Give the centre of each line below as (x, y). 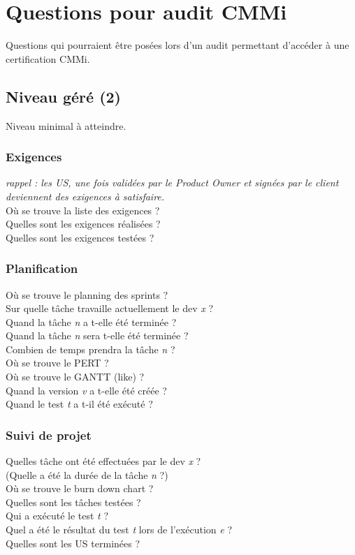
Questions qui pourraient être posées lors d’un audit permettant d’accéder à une (177, 45)
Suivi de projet (49, 435)
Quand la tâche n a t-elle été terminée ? (91, 321)
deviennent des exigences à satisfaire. (85, 196)
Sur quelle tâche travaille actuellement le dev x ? (110, 308)
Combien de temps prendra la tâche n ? (90, 349)
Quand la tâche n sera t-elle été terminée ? (97, 335)
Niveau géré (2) (63, 96)
